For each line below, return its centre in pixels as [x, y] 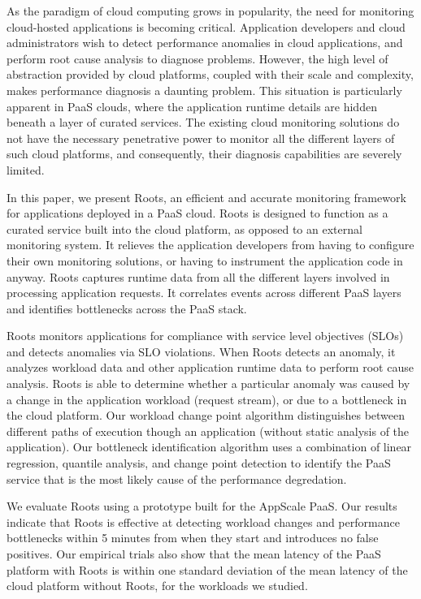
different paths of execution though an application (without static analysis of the [208, 431]
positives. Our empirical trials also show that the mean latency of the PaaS [194, 554]
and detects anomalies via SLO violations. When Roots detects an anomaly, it [201, 351]
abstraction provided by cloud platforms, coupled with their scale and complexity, [210, 74]
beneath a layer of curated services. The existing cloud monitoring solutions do [203, 122]
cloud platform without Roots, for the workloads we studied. [157, 586]
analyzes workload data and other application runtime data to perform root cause [210, 367]
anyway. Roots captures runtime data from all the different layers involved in [198, 276]
